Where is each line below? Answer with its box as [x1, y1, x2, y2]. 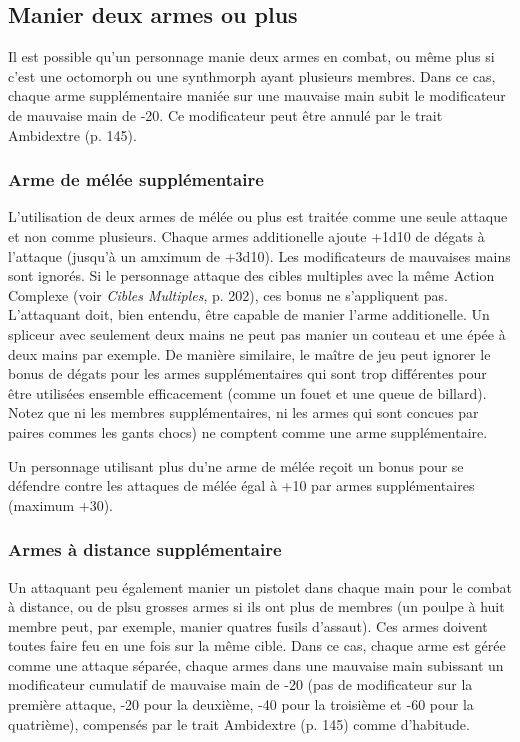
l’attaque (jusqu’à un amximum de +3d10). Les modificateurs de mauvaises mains [8, 245, 511, 266]
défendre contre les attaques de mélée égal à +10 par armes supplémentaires [8, 475, 475, 496]
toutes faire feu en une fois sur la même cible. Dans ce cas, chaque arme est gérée [8, 635, 506, 656]
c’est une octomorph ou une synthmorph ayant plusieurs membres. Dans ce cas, [8, 65, 496, 86]
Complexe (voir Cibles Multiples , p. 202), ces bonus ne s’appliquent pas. [8, 284, 449, 305]
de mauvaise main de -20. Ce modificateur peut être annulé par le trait [8, 104, 443, 125]
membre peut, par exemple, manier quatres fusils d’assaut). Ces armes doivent [8, 615, 488, 636]
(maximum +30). [8, 494, 113, 515]
